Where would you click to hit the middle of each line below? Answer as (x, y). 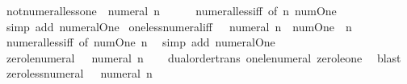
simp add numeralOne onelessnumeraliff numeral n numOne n (179, 26)
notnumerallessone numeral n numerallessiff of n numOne (171, 10)
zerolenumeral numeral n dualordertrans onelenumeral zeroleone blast (203, 57)
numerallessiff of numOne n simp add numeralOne (141, 42)
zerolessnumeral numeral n (79, 73)
